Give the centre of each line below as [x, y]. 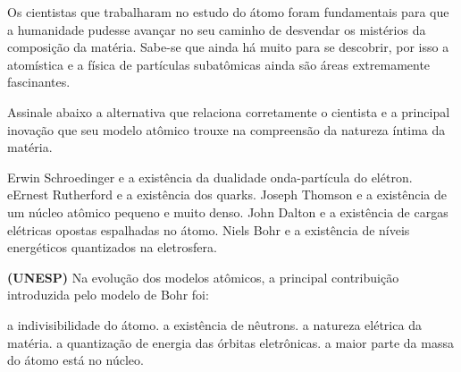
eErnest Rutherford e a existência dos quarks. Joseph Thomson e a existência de [227, 194]
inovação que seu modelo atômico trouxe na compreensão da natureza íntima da [226, 129]
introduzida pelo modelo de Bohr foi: [108, 295]
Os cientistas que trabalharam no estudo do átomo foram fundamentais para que [228, 12]
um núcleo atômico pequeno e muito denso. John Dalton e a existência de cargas [228, 211]
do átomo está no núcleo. [75, 360]
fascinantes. [39, 82]
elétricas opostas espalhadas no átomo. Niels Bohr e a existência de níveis [209, 229]
